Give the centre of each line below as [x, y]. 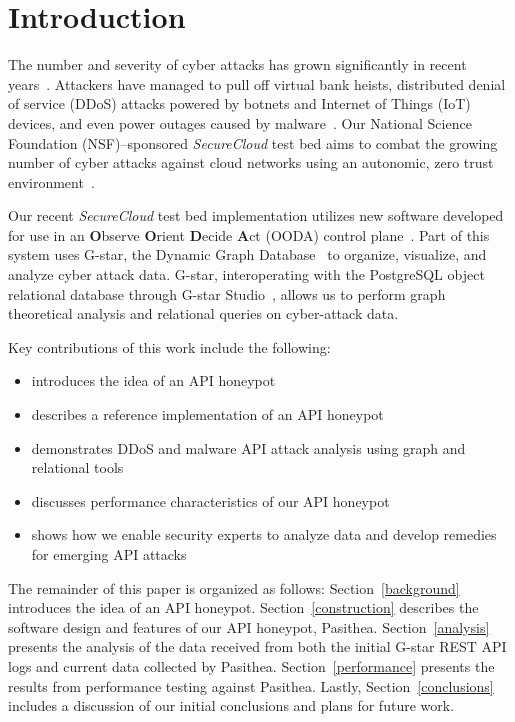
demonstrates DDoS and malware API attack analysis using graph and [248, 447]
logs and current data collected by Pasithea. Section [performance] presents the [251, 665]
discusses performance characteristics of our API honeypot [210, 500]
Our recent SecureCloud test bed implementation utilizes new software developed [256, 215]
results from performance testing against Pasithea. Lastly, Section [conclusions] [251, 685]
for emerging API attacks [109, 554]
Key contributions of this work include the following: [169, 346]
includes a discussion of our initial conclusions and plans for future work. [231, 705]
